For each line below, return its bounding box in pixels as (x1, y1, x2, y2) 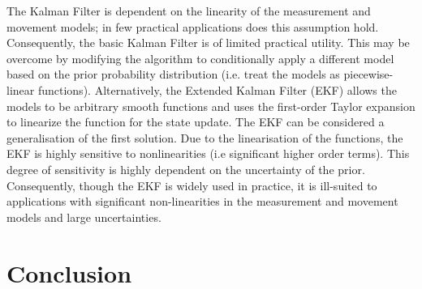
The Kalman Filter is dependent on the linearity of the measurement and (6, 2, 371, 19)
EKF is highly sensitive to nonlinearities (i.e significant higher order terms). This (6, 145, 410, 162)
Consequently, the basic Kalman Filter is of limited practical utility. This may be (6, 34, 410, 51)
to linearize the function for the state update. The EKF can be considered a (6, 113, 385, 130)
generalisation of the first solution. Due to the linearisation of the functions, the (6, 129, 403, 146)
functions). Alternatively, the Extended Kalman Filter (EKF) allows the (37, 81, 397, 98)
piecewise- (343, 66, 394, 83)
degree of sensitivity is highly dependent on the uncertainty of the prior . (6, 160, 365, 177)
